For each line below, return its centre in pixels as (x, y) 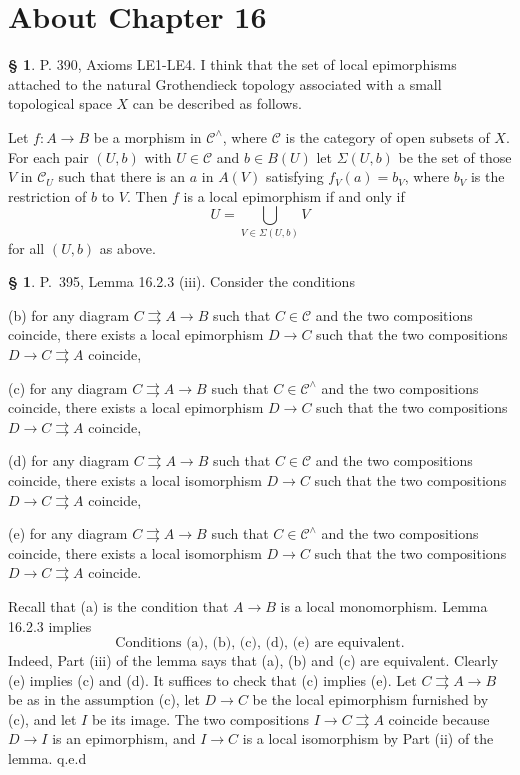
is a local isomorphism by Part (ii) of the (368, 738)
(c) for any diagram (68, 387)
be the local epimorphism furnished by (370, 699)
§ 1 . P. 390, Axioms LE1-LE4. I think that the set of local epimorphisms (232, 64)
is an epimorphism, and (124, 738)
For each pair (48, 156)
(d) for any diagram (69, 460)
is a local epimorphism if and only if (294, 195)
